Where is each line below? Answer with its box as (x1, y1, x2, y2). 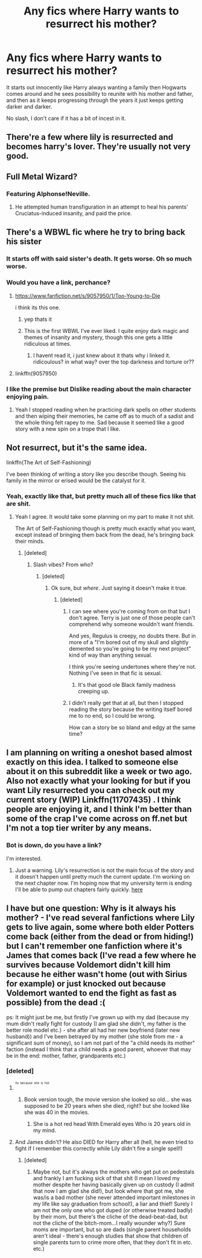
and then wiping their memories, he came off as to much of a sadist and (14, 412, 194, 420)
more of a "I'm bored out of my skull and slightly (69, 639, 189, 646)
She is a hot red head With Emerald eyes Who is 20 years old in (33, 1120, 191, 1127)
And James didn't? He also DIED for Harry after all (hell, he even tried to (14, 1138, 194, 1145)
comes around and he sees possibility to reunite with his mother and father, (6, 90, 194, 97)
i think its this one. (14, 303, 60, 311)
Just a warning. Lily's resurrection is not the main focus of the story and (14, 867, 194, 874)
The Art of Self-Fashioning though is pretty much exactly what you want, (14, 525, 196, 532)
